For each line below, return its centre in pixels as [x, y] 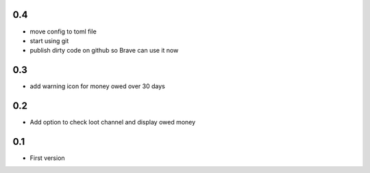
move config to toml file [63, 31]
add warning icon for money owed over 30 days [98, 86]
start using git [49, 40]
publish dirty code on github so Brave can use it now [104, 51]
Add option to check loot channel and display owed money [113, 122]
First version [47, 158]
